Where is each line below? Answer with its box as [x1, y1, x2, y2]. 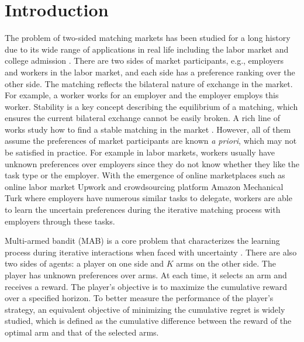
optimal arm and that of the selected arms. [5, 326, 159, 338]
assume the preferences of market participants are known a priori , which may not [5, 134, 297, 147]
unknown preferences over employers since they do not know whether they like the [5, 157, 299, 170]
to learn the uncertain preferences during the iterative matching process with [5, 203, 281, 216]
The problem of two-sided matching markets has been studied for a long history [5, 32, 291, 44]
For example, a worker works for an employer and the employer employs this [5, 89, 279, 101]
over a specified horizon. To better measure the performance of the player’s [5, 292, 274, 304]
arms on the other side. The [176, 257, 276, 270]
